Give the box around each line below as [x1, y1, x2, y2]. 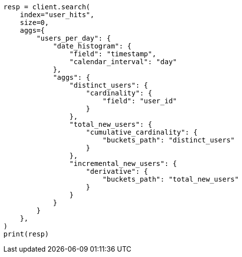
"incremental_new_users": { [69, 160, 177, 167]
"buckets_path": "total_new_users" [102, 175, 239, 183]
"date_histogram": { [53, 42, 132, 50]
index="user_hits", [20, 11, 95, 19]
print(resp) [3, 230, 49, 238]
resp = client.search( [3, 3, 91, 11]
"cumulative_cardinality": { [86, 128, 198, 136]
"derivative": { [86, 167, 148, 175]
